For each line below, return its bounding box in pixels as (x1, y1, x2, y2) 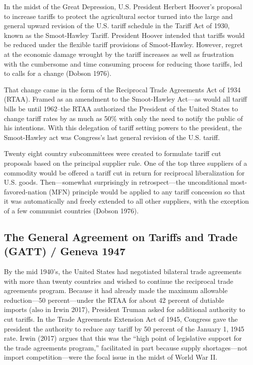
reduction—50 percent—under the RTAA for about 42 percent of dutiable (4, 295, 224, 305)
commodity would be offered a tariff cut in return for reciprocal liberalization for (4, 167, 245, 177)
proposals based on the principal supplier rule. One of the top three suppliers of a (4, 157, 247, 168)
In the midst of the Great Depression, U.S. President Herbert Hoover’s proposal (4, 1, 242, 11)
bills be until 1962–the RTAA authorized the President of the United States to (4, 103, 238, 113)
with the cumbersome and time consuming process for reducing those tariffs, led (4, 58, 243, 69)
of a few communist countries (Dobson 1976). (4, 205, 139, 215)
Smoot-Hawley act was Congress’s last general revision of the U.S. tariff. (4, 132, 220, 142)
